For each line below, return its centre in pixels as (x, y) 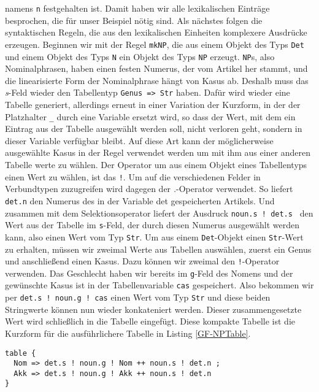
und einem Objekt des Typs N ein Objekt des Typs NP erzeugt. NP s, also (140, 56)
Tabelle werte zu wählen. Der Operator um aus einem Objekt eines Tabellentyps (156, 165)
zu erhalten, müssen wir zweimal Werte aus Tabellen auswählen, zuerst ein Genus (158, 249)
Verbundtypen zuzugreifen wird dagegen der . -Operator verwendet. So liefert (149, 189)
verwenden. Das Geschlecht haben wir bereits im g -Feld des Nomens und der (149, 273)
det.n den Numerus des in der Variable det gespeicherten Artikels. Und (140, 200)
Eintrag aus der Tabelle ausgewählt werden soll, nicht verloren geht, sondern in (154, 129)
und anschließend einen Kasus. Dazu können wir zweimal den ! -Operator (142, 261)
